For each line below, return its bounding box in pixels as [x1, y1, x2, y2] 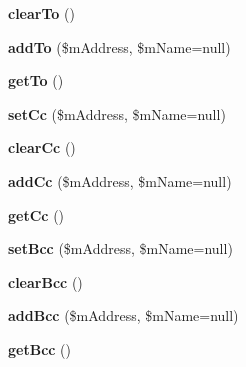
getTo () [8, 70, 64, 91]
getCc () [8, 204, 65, 225]
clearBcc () [8, 271, 83, 292]
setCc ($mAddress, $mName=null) [8, 103, 226, 124]
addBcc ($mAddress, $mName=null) [8, 305, 239, 326]
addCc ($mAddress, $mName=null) [8, 170, 232, 191]
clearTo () [8, 3, 75, 23]
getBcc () [8, 338, 72, 359]
